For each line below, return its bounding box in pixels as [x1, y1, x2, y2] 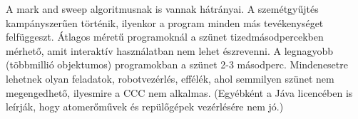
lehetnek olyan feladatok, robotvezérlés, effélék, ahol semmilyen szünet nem [6, 71, 334, 86]
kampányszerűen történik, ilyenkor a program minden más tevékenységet [6, 15, 324, 30]
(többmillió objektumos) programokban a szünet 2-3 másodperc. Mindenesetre [6, 57, 348, 72]
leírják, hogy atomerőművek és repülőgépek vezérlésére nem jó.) [6, 99, 284, 114]
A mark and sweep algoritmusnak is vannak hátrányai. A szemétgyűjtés [6, 1, 319, 16]
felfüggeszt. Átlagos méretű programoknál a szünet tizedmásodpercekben [6, 29, 324, 44]
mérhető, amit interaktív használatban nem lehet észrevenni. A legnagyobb [6, 43, 334, 58]
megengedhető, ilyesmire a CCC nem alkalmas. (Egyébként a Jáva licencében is [6, 85, 353, 100]
